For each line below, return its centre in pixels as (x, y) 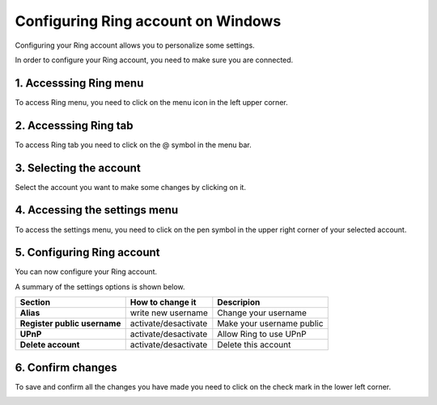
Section (35, 302)
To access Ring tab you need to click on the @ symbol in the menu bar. (134, 145)
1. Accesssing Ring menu (79, 83)
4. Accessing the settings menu (97, 210)
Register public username (70, 323)
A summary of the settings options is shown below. (100, 286)
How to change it (163, 302)
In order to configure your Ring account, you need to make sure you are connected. (154, 60)
